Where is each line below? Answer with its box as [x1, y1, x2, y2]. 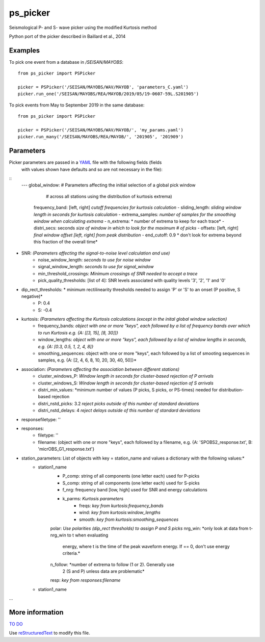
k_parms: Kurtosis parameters [62, 496, 124, 502]
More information [9, 608, 64, 616]
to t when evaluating [67, 532, 108, 538]
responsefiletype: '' [21, 416, 61, 422]
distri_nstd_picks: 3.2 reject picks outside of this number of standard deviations [38, 400, 199, 407]
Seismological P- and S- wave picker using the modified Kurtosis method [9, 25, 157, 30]
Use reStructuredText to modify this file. [9, 630, 90, 636]
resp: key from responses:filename [50, 577, 121, 583]
